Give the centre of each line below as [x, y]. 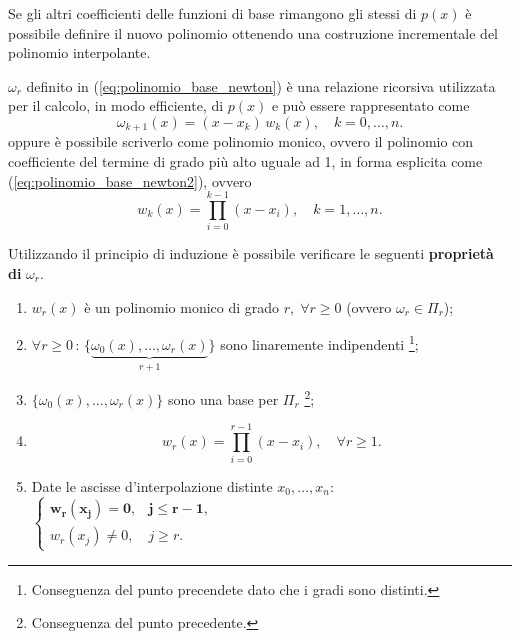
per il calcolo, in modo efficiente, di [116, 105]
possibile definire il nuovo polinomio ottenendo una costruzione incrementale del [253, 32]
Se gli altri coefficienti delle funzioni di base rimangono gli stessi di [212, 13]
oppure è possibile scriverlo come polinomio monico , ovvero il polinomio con [241, 141]
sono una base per [223, 398]
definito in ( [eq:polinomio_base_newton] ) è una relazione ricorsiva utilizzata [261, 85]
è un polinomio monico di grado [182, 306]
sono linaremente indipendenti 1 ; [319, 342]
